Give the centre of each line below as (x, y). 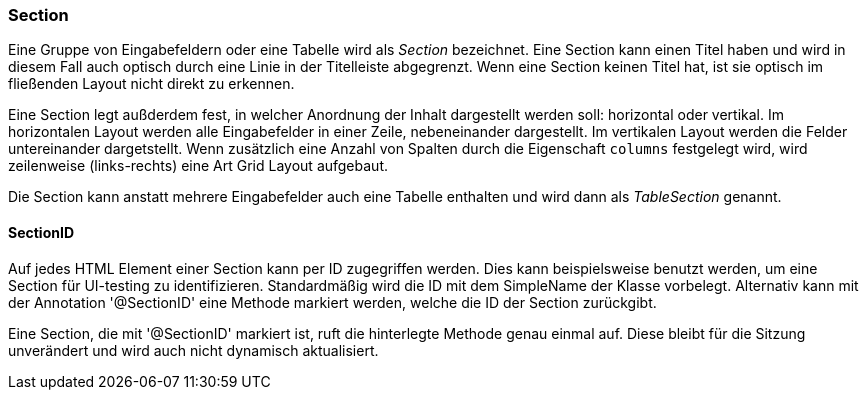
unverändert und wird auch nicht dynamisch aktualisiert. (193, 350)
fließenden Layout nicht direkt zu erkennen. (151, 84)
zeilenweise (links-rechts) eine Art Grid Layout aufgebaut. (198, 166)
